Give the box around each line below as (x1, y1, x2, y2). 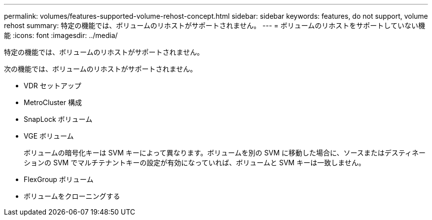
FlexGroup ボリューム (24, 175, 94, 183)
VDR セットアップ (24, 81, 81, 90)
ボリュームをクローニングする (24, 192, 120, 200)
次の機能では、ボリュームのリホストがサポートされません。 (4, 65, 197, 73)
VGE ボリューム (24, 132, 74, 140)
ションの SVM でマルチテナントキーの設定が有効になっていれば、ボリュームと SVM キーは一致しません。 (24, 158, 365, 167)
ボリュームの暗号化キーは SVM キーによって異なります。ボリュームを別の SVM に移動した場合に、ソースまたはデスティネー (24, 148, 426, 157)
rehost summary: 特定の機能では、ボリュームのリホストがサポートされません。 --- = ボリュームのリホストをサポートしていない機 (4, 21, 425, 30)
